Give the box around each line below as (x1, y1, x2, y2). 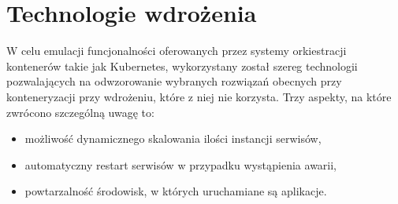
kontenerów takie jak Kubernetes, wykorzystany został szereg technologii (6, 57, 358, 74)
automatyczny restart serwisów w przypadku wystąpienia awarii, (24, 156, 337, 173)
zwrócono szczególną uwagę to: (6, 104, 154, 120)
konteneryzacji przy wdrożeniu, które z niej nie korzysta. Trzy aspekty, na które (6, 88, 392, 104)
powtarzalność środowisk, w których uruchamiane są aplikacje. (24, 183, 327, 199)
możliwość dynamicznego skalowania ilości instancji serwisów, (24, 130, 322, 147)
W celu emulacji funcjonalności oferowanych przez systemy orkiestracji (6, 42, 347, 59)
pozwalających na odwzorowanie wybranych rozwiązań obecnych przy (6, 73, 342, 89)
